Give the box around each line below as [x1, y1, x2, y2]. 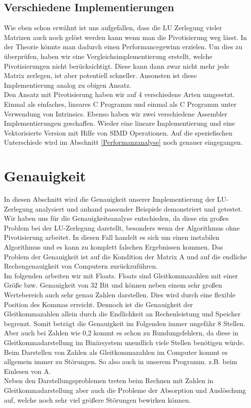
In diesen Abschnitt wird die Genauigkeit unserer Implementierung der [4, 194, 215, 204]
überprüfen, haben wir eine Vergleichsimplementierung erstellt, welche [4, 51, 213, 61]
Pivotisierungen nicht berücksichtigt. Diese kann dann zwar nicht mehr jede [4, 60, 230, 71]
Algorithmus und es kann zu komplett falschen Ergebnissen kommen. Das [4, 242, 223, 252]
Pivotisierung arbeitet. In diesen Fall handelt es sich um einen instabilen [4, 232, 220, 242]
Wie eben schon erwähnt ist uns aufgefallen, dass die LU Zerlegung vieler [4, 22, 222, 33]
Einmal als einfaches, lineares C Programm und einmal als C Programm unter [4, 98, 237, 109]
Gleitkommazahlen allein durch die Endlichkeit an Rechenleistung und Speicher [4, 309, 241, 319]
